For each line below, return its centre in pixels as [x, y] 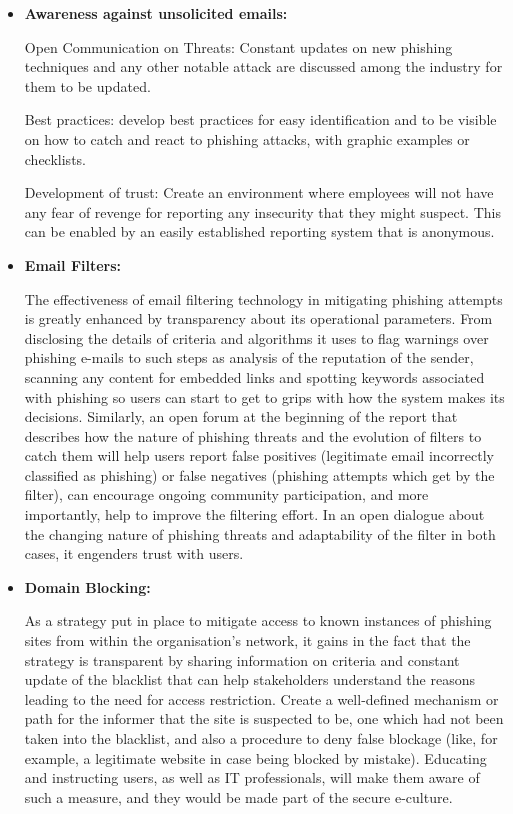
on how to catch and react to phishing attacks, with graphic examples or [247, 138]
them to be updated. [87, 85]
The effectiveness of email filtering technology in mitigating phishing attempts [263, 298]
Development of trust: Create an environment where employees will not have [259, 192]
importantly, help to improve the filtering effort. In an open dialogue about [254, 514]
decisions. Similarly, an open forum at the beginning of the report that [241, 416]
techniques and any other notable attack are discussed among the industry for [263, 66]
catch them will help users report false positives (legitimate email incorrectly [259, 455]
